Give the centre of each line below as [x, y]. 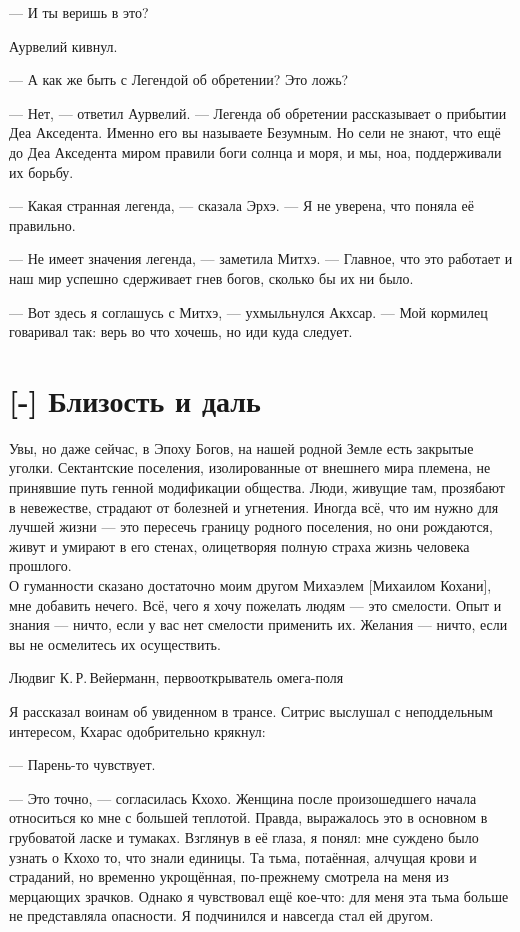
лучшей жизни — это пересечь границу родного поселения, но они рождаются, [251, 526]
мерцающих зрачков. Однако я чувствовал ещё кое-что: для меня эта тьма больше [259, 895]
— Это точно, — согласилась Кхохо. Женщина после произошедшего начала [243, 797]
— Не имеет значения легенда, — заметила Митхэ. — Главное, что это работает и [261, 258]
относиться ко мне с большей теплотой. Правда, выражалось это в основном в [248, 817]
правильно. [42, 224]
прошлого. [40, 565]
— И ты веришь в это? [79, 12]
